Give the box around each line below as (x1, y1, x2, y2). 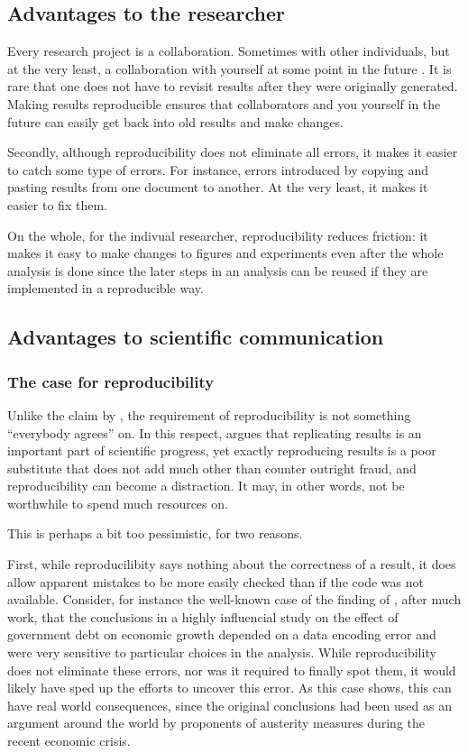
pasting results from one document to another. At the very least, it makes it (7, 178, 428, 197)
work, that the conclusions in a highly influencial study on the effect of (7, 607, 399, 626)
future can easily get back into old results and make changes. (7, 112, 344, 131)
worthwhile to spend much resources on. (7, 493, 228, 512)
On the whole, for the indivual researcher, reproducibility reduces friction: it (7, 225, 428, 244)
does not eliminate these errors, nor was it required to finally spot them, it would (7, 660, 456, 679)
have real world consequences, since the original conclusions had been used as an (7, 695, 452, 714)
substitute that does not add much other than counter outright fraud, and (7, 458, 417, 477)
